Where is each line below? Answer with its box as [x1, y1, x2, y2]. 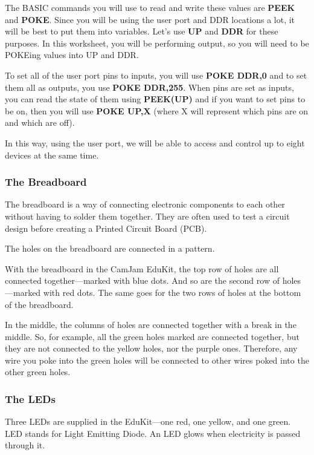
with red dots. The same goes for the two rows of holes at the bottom [43, 286, 301, 298]
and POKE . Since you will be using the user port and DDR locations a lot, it [5, 13, 295, 25]
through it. [5, 439, 45, 451]
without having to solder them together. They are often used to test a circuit [5, 209, 290, 222]
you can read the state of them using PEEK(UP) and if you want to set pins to [5, 93, 306, 105]
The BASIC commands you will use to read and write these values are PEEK [5, 1, 295, 13]
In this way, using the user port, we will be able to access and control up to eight [5, 136, 305, 149]
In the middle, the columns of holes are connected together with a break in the [5, 318, 296, 331]
